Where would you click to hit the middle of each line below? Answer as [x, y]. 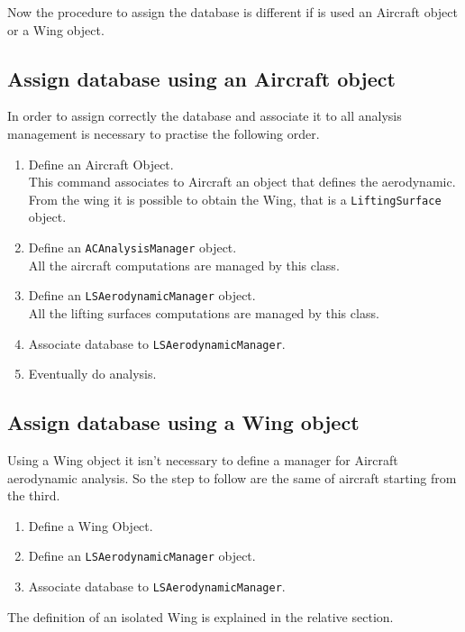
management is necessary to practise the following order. [164, 133]
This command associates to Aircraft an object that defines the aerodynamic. [242, 182]
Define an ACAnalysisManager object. [132, 247]
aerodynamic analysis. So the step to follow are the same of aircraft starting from [232, 477]
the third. [34, 495]
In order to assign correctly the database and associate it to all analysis [205, 116]
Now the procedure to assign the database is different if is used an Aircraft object [232, 12]
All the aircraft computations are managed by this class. [184, 265]
